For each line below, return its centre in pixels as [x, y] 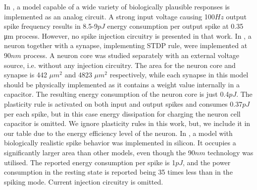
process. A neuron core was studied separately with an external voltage [131, 55]
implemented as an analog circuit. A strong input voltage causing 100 [109, 16]
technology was [231, 152]
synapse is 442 [26, 75]
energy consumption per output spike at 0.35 [175, 26]
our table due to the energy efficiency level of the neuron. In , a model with [118, 133]
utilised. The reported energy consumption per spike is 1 [90, 162]
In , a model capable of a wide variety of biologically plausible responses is [117, 6]
